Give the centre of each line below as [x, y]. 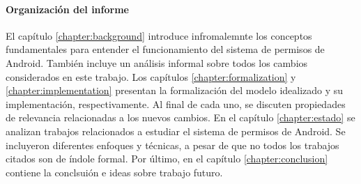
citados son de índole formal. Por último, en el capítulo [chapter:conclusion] [167, 159]
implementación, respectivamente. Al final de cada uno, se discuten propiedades [176, 103]
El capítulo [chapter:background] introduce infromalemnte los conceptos [159, 35]
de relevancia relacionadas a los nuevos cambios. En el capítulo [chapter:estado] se [180, 117]
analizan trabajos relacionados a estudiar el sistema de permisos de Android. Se [176, 131]
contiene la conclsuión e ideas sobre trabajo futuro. [114, 172]
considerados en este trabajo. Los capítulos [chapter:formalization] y [151, 76]
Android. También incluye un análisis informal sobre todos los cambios [157, 62]
